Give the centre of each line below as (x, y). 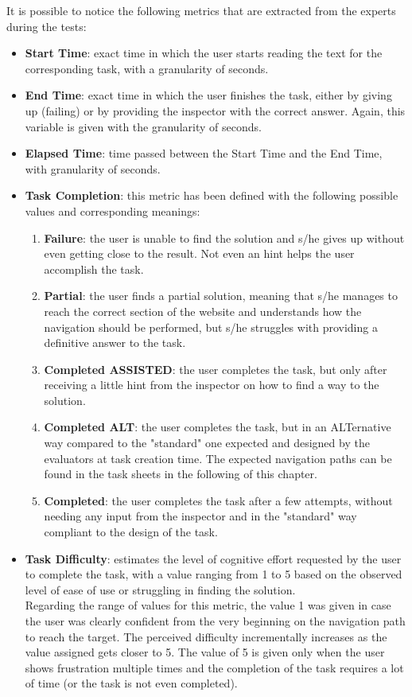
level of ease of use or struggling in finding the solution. (160, 589)
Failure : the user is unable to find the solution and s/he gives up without (224, 238)
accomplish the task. (94, 269)
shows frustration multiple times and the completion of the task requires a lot (214, 667)
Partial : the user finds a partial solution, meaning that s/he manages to (221, 296)
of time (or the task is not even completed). (131, 683)
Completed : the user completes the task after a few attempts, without (218, 500)
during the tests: (47, 26)
